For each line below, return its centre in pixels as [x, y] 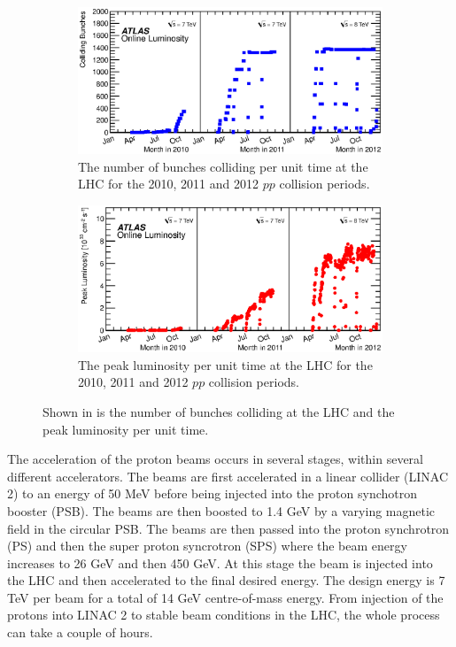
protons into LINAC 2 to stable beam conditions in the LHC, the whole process [224, 615]
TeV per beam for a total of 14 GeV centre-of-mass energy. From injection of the [225, 597]
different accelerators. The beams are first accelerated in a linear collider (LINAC [228, 476]
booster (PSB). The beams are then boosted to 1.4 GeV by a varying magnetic [221, 510]
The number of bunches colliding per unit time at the [223, 166]
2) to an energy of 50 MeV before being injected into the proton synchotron [213, 493]
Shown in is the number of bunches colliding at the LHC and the [219, 411]
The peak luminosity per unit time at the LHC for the [225, 364]
